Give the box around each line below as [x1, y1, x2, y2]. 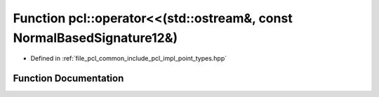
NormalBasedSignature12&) [13, 30, 178, 45]
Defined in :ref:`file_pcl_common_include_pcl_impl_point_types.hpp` [30, 54, 227, 63]
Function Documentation [13, 73, 124, 84]
